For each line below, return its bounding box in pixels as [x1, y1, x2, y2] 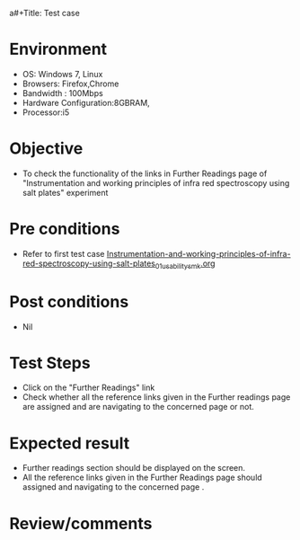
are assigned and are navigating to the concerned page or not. [22, 402, 254, 412]
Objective [9, 138, 84, 159]
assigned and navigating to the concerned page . [22, 482, 205, 492]
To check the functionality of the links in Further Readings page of [22, 168, 268, 179]
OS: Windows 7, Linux [22, 68, 103, 79]
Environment [9, 40, 108, 59]
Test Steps [9, 352, 92, 373]
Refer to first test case [22, 248, 105, 259]
